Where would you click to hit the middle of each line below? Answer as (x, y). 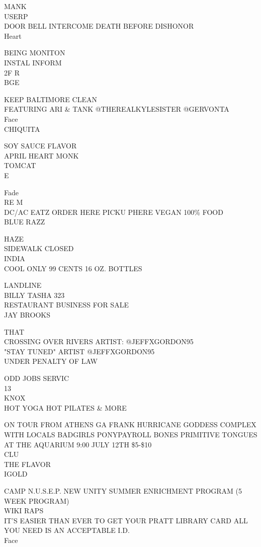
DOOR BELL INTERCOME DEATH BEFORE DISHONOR (99, 26)
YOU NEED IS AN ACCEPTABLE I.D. (67, 530)
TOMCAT (20, 165)
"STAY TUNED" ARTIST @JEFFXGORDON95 (79, 351)
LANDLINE (23, 285)
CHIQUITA (22, 129)
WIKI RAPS (24, 511)
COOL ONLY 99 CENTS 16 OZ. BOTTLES (73, 268)
